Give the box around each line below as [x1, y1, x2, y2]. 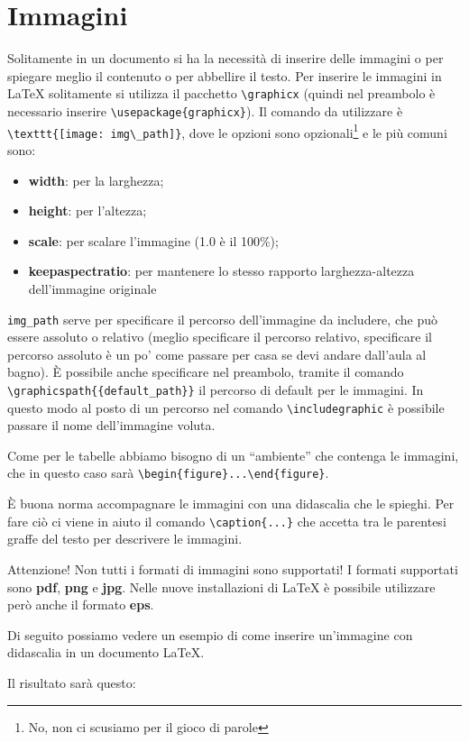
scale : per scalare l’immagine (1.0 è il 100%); [28, 231, 279, 250]
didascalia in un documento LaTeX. [7, 643, 205, 662]
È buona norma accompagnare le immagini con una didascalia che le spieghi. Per [7, 494, 455, 513]
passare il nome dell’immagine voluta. [7, 416, 216, 435]
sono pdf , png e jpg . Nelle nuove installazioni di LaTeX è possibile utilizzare [7, 577, 436, 596]
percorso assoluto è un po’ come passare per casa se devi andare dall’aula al [7, 344, 427, 363]
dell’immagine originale [28, 279, 157, 298]
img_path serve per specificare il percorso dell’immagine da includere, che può [7, 309, 437, 328]
